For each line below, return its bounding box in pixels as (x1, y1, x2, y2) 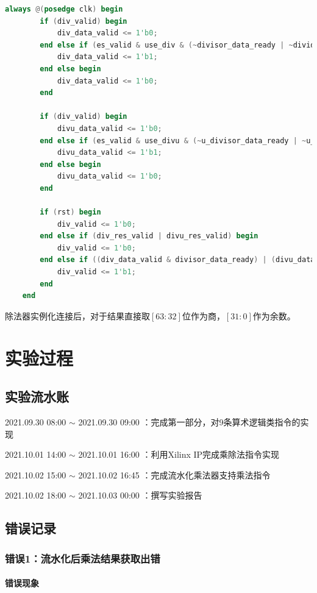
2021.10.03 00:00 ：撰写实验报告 (78, 489, 202, 502)
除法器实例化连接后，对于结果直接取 (5, 309, 150, 322)
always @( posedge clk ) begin (5, 5, 123, 13)
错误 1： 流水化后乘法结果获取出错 (5, 550, 160, 566)
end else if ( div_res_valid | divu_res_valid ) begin (40, 232, 258, 241)
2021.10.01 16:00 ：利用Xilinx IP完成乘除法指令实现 (78, 448, 280, 461)
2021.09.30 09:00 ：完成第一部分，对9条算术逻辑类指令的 (78, 416, 301, 428)
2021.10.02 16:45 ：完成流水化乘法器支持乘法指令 (78, 468, 271, 481)
